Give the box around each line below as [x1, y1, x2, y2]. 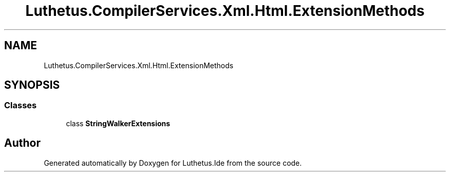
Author [4, 136, 41, 150]
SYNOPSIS [4, 79, 60, 92]
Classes [4, 100, 37, 111]
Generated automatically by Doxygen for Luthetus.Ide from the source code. [44, 158, 302, 167]
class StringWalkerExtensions [66, 119, 171, 128]
